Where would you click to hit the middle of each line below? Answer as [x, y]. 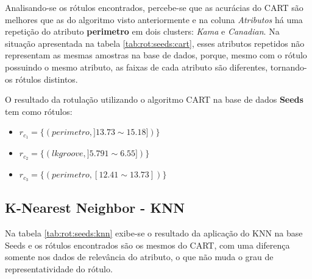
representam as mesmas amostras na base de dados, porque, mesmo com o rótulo [156, 55]
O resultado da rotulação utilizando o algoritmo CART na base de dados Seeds [154, 99]
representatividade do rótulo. [59, 268]
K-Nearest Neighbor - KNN [95, 208]
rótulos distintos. [47, 79]
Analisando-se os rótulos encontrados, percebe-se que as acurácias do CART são [154, 7]
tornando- [289, 67]
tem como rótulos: [39, 111]
